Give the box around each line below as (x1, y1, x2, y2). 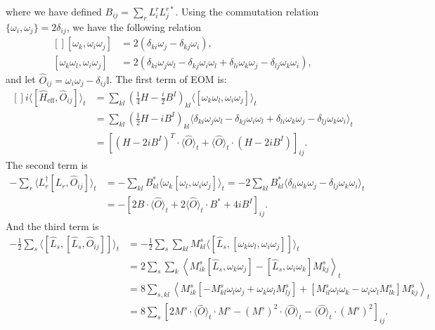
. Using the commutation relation (175, 4, 319, 18)
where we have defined (6, 4, 102, 18)
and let (6, 72, 36, 87)
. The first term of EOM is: (109, 72, 227, 87)
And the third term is (6, 218, 99, 233)
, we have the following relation (66, 19, 202, 34)
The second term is (6, 158, 88, 172)
